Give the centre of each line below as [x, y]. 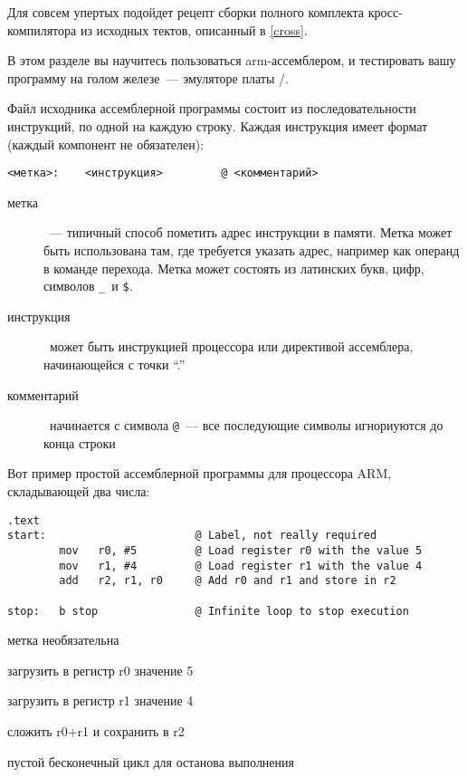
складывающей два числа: [79, 491]
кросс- [385, 12]
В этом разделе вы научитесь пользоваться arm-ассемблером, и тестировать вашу [232, 60]
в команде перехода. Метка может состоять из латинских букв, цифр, [234, 268]
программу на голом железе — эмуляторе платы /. [148, 77]
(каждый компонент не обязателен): [106, 144]
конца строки [80, 442]
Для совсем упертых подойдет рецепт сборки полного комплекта [186, 12]
